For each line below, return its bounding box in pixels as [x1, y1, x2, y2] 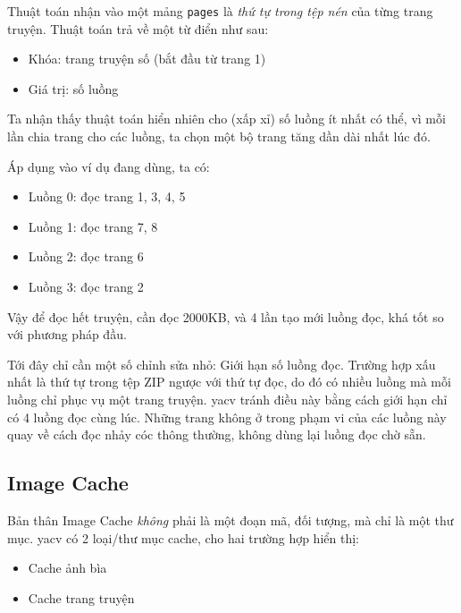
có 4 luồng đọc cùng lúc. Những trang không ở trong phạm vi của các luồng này [7, 407, 447, 426]
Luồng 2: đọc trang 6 [28, 247, 144, 266]
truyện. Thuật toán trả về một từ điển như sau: [7, 19, 269, 38]
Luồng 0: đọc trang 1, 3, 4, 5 [28, 187, 186, 206]
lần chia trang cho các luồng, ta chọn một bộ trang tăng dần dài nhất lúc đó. [7, 127, 431, 146]
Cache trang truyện [28, 588, 135, 607]
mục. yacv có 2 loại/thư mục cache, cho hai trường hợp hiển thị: [7, 528, 359, 547]
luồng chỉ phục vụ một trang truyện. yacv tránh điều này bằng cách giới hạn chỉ [7, 389, 448, 408]
